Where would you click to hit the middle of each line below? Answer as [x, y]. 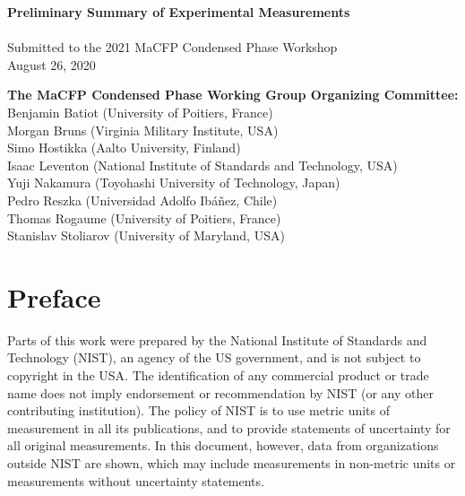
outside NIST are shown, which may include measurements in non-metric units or [232, 463]
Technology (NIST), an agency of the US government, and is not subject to [214, 357]
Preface [54, 296]
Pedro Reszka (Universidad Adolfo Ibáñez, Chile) [142, 200]
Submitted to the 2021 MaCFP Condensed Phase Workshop [172, 47]
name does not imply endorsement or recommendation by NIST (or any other [220, 392]
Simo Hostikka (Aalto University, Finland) [124, 148]
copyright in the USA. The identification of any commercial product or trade [218, 375]
